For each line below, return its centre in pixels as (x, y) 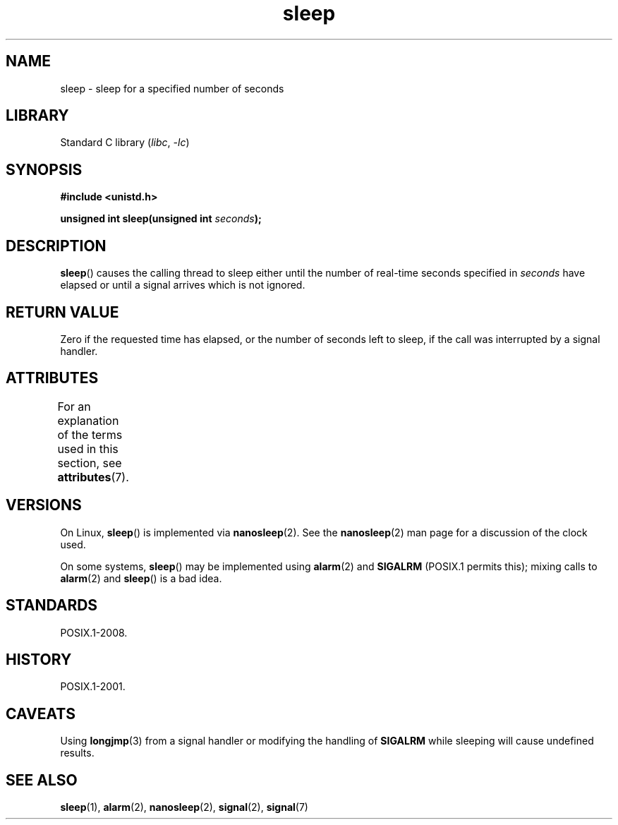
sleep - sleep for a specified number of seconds (172, 88)
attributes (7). (93, 477)
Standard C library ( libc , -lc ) (125, 143)
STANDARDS (52, 606)
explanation (88, 420)
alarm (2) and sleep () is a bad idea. (141, 578)
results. (77, 753)
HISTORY (39, 659)
